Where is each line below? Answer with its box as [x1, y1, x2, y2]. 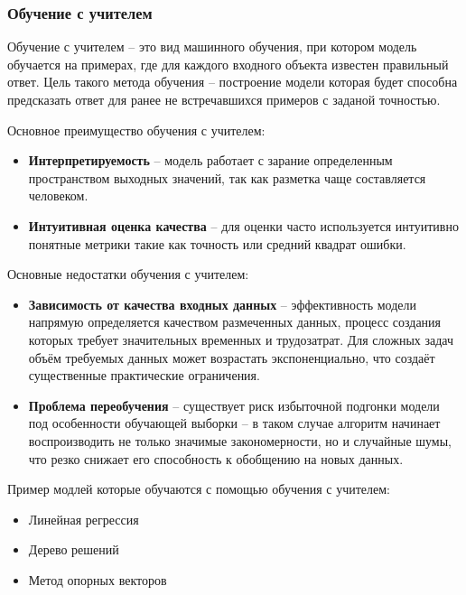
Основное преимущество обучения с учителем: [7, 120, 266, 139]
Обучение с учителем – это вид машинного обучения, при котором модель [7, 37, 417, 56]
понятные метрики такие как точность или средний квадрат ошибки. [28, 234, 406, 253]
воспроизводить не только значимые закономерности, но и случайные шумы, [28, 431, 452, 450]
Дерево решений [28, 540, 119, 559]
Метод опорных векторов [28, 570, 167, 589]
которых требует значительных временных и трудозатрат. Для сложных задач [28, 330, 454, 349]
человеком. [28, 186, 89, 205]
